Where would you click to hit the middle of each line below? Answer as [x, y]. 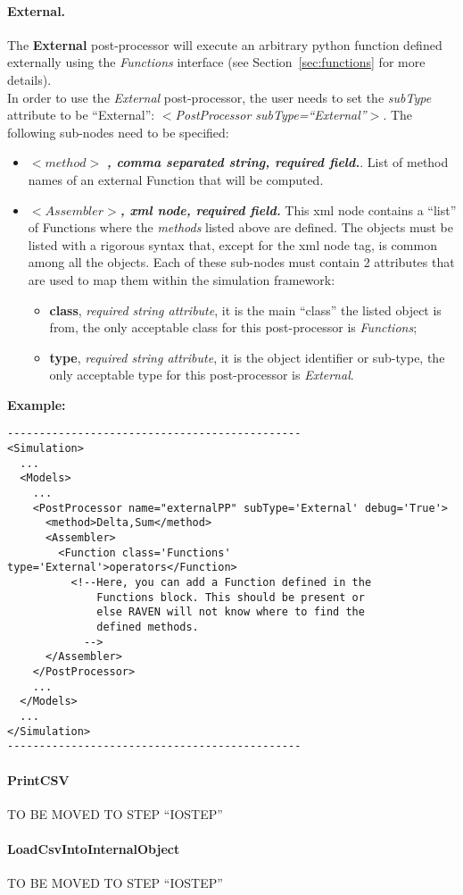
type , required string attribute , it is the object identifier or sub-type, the [247, 357]
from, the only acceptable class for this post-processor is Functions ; [233, 327]
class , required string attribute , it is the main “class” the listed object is [245, 309]
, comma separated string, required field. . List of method [277, 162]
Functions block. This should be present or [231, 597]
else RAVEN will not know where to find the [231, 612]
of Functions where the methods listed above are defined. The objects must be [240, 227]
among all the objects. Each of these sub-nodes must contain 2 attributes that [241, 262]
